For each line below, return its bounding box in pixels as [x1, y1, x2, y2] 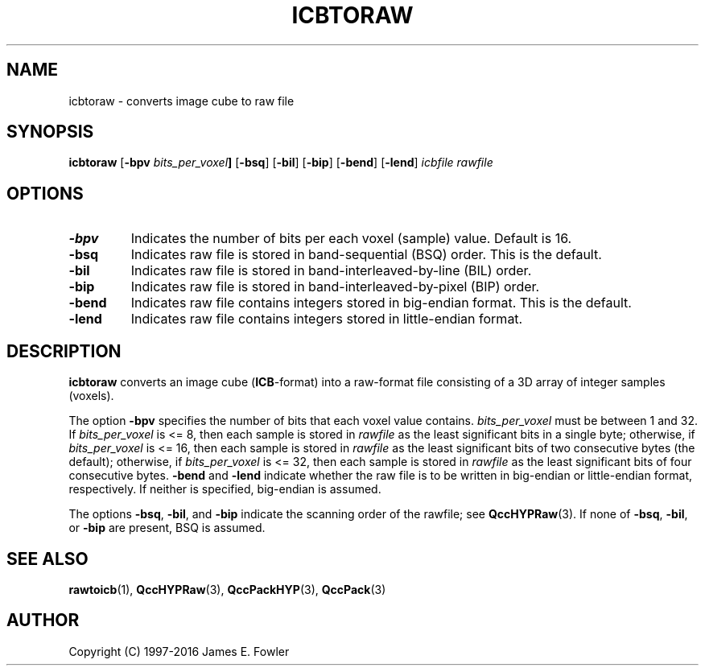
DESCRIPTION [6, 340, 122, 361]
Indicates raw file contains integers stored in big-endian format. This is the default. [130, 295, 632, 311]
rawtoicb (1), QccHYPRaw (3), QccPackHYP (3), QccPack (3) [68, 582, 386, 596]
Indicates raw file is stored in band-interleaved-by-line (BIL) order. [130, 262, 532, 279]
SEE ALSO [6, 548, 89, 569]
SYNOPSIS [6, 122, 94, 142]
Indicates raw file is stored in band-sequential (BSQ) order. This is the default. [130, 246, 602, 263]
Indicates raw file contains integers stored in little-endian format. [130, 311, 523, 328]
